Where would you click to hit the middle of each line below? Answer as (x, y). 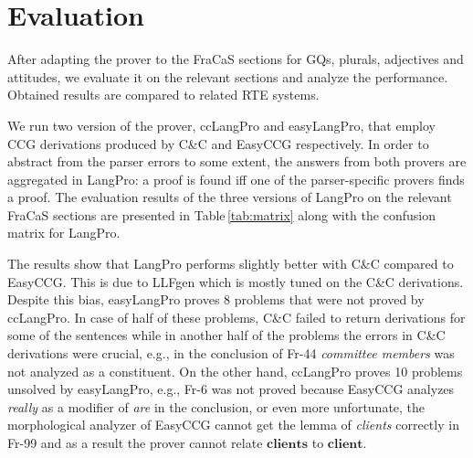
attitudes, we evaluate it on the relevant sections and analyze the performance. (228, 76)
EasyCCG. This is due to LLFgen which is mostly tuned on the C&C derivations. (236, 281)
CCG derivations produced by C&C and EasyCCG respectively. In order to (218, 143)
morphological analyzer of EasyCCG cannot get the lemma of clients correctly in (233, 425)
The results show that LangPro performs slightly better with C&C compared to (231, 264)
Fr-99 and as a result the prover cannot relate (135, 442)
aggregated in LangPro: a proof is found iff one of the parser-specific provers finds (236, 179)
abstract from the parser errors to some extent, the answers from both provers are (237, 161)
